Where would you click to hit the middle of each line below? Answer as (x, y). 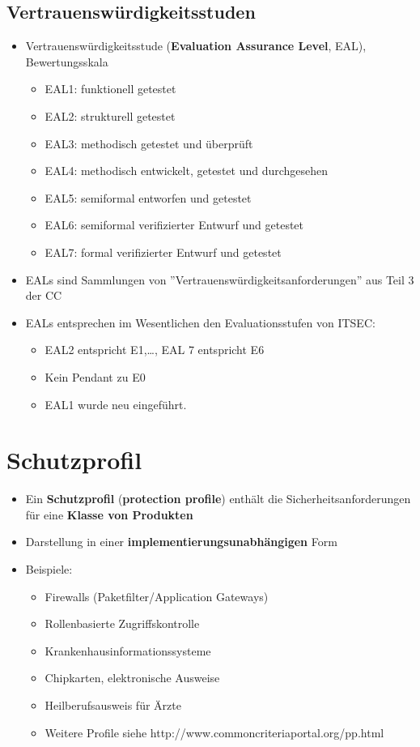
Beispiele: (49, 569)
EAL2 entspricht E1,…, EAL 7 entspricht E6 (155, 350)
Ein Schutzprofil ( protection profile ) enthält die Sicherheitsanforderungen (218, 499)
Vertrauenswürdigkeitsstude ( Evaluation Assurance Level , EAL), (196, 46)
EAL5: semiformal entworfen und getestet (148, 197)
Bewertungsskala (67, 61)
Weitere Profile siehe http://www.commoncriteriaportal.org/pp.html (214, 732)
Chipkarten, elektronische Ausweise (132, 678)
